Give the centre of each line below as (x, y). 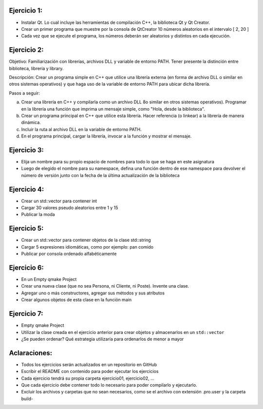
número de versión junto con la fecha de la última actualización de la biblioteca (100, 175)
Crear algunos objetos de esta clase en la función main (76, 300)
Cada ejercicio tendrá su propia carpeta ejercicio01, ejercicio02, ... (88, 378)
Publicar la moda (38, 214)
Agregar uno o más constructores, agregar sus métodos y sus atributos (93, 293)
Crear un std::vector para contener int (59, 201)
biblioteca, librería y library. (36, 68)
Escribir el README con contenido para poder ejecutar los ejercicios (90, 371)
